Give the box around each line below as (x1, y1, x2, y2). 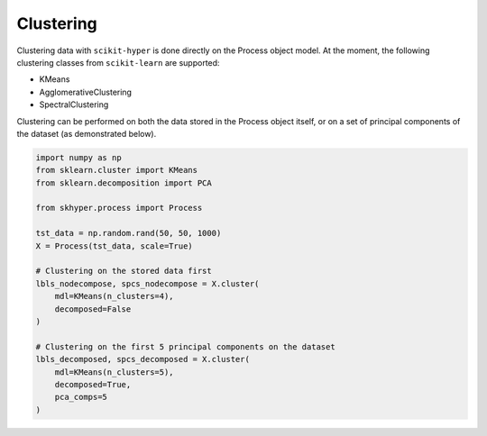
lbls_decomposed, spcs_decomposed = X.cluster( (35, 354, 250, 365)
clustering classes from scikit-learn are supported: (16, 57, 220, 68)
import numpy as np (35, 152, 122, 162)
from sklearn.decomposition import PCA (35, 177, 212, 188)
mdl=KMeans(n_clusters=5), (54, 367, 175, 377)
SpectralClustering (39, 99, 109, 110)
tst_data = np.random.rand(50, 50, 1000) (35, 228, 222, 239)
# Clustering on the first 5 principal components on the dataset (35, 341, 335, 351)
